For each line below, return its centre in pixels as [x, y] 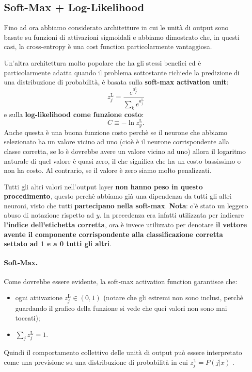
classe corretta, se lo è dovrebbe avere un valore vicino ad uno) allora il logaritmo [125, 151]
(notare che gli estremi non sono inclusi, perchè [173, 297]
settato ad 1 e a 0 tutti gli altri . [58, 244]
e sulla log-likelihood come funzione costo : [74, 114]
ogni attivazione [39, 297]
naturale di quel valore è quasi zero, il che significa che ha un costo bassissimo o [122, 161]
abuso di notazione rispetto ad [49, 215]
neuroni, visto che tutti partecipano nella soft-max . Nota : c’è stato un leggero [126, 205]
